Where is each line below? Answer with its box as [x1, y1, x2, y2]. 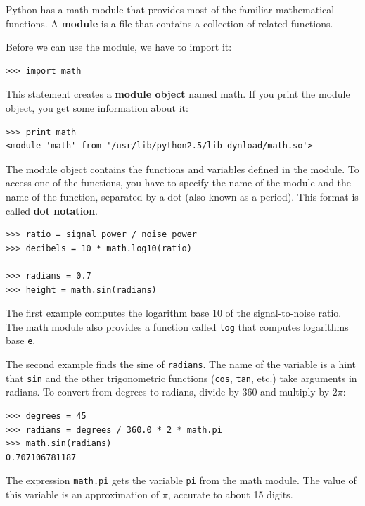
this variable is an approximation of [6, 486, 160, 501]
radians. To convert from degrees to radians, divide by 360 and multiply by [6, 384, 330, 399]
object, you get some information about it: [6, 100, 188, 115]
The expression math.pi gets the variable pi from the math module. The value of [6, 473, 357, 488]
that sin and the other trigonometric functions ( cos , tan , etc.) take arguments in [6, 370, 357, 385]
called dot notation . [6, 203, 98, 217]
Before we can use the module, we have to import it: [6, 39, 232, 54]
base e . [6, 333, 36, 348]
